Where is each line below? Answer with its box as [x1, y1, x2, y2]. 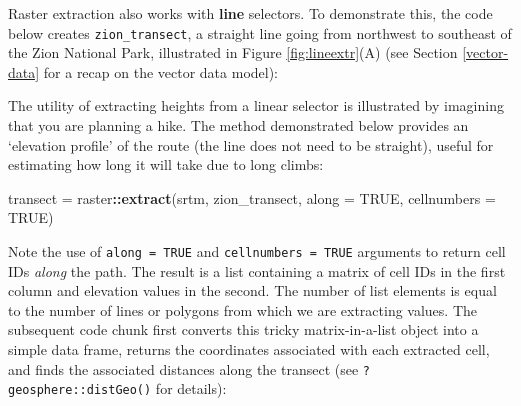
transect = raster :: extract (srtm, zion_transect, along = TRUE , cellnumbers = [8, 187, 496, 208]
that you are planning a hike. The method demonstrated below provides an [8, 115, 469, 136]
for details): [155, 378, 227, 399]
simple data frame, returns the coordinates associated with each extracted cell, [8, 339, 490, 360]
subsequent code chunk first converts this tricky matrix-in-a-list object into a [8, 319, 479, 340]
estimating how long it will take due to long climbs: [8, 154, 324, 175]
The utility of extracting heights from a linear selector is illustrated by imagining [8, 95, 504, 116]
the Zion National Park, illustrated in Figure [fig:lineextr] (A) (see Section [8, 42, 458, 63]
